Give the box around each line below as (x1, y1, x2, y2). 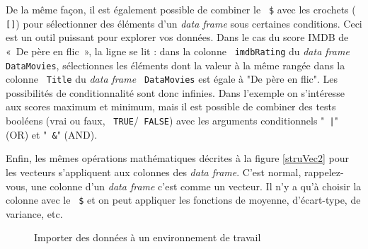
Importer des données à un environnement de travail (34, 230, 261, 245)
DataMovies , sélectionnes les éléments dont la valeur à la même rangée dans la (6, 57, 345, 72)
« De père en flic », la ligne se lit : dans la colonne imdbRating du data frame (6, 43, 350, 58)
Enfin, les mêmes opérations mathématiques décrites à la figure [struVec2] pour (6, 151, 350, 166)
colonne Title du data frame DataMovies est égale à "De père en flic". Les (6, 71, 338, 86)
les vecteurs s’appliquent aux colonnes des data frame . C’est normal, (6, 164, 301, 179)
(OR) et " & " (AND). (6, 127, 98, 141)
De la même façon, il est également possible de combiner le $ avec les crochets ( (6, 2, 356, 16)
